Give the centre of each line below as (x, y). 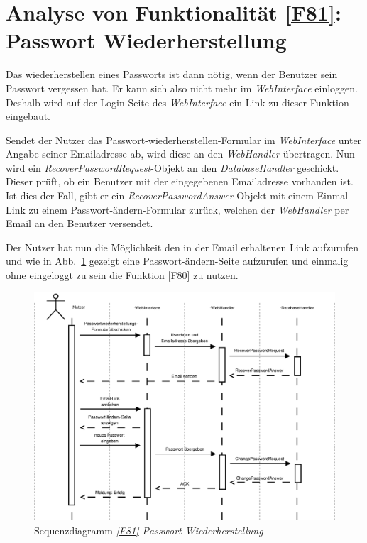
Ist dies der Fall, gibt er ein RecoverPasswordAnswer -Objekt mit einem (160, 196)
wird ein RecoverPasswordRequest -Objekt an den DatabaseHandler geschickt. (172, 167)
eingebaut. (28, 116)
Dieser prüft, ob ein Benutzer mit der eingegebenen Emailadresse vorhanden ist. (180, 181)
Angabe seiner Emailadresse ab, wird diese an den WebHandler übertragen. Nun (180, 154)
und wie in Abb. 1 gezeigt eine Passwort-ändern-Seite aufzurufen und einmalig (177, 261)
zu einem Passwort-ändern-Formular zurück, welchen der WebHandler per (189, 209)
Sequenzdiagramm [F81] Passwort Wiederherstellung (149, 530)
